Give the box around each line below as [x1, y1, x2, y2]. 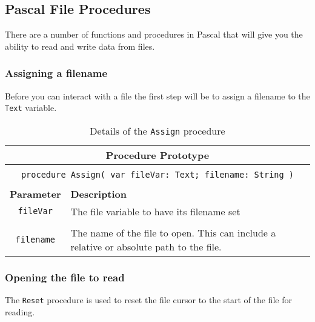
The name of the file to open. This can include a [70, 225, 276, 240]
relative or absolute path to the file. [70, 239, 222, 253]
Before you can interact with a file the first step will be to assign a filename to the [5, 89, 310, 102]
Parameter [10, 186, 61, 201]
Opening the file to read [5, 269, 125, 284]
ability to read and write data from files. [5, 39, 155, 52]
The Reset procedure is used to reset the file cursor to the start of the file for [5, 293, 292, 306]
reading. [5, 305, 35, 318]
